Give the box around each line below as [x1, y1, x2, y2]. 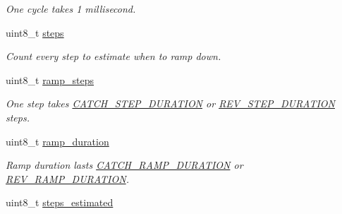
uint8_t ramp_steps [6, 72, 94, 87]
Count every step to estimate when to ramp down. [6, 49, 221, 64]
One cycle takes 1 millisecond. [6, 1, 136, 16]
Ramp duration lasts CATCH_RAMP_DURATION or [6, 157, 243, 172]
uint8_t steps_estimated [6, 195, 114, 210]
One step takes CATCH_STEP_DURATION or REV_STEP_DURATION [6, 96, 335, 111]
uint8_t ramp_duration [6, 133, 109, 148]
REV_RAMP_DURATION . [6, 171, 129, 186]
